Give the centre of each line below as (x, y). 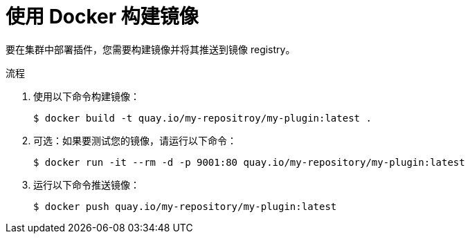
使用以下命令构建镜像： (87, 96)
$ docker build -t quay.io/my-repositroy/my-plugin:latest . (202, 118)
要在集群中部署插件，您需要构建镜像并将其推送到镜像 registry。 (151, 49)
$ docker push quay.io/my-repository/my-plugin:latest (185, 206)
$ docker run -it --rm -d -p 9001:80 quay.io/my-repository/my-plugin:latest (249, 162)
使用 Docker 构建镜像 (102, 17)
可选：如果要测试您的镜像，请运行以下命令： (135, 140)
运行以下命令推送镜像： (87, 184)
